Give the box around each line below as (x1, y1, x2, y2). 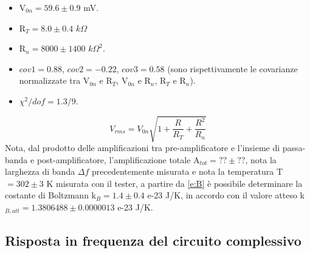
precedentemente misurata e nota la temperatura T (92, 165, 283, 178)
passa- (282, 141, 306, 154)
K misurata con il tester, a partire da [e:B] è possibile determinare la (46, 177, 303, 189)
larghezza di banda (5, 165, 75, 178)
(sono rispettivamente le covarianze (167, 62, 298, 75)
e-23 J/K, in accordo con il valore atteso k (147, 189, 305, 201)
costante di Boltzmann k (5, 189, 96, 201)
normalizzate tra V (19, 74, 90, 87)
